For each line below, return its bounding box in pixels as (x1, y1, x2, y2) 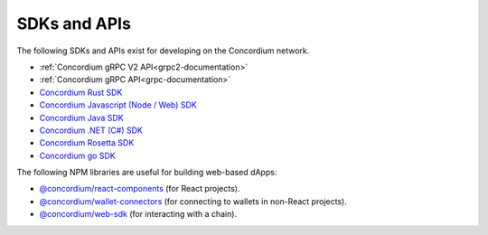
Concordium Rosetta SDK (39, 137, 135, 148)
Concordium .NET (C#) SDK (39, 125, 144, 136)
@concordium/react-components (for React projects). (39, 183, 240, 194)
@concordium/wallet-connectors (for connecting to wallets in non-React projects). (39, 195, 347, 207)
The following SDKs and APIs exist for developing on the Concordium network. (16, 45, 310, 56)
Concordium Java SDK (39, 112, 124, 123)
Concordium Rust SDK (39, 87, 123, 98)
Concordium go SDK (39, 150, 117, 161)
